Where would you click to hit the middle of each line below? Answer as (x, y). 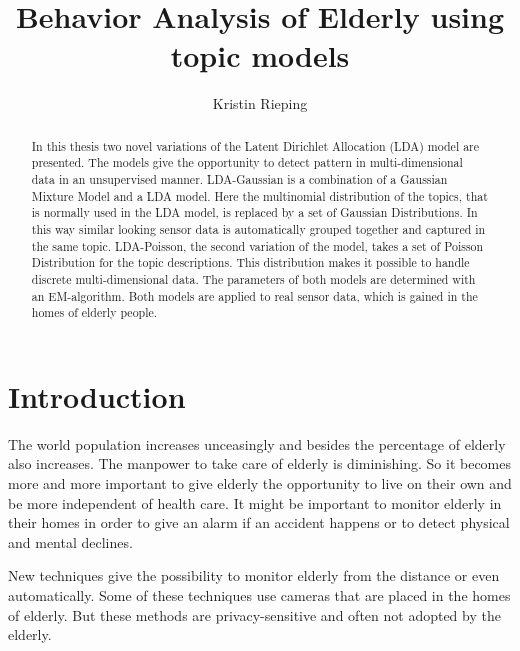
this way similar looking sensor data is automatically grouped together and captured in (258, 228)
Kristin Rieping (260, 103)
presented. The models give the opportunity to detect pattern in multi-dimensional (247, 162)
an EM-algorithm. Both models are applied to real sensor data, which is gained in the (254, 295)
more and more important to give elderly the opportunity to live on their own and (260, 483)
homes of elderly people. (94, 312)
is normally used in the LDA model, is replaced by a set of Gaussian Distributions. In (254, 212)
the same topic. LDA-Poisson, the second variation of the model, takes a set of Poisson (257, 245)
